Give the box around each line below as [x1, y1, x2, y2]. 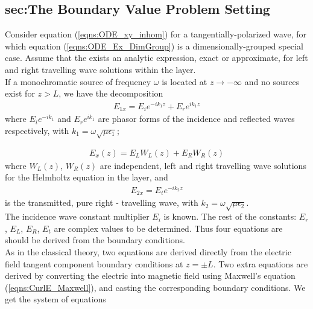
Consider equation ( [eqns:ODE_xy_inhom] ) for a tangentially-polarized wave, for [5, 28, 307, 40]
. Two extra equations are [213, 257, 308, 270]
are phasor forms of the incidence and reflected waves [98, 112, 295, 125]
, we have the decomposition [58, 87, 163, 100]
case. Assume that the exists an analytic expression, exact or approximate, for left [5, 51, 308, 64]
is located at [162, 75, 207, 88]
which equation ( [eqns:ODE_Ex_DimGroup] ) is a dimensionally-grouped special [5, 39, 303, 52]
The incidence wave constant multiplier [5, 210, 150, 223]
